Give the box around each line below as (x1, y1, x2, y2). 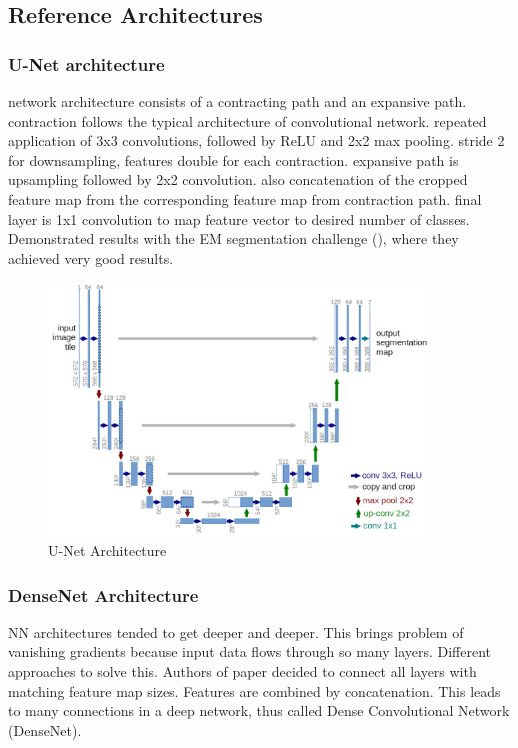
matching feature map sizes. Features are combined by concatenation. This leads (8, 680, 501, 701)
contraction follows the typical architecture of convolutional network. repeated (8, 110, 487, 131)
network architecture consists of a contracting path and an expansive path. (8, 91, 467, 111)
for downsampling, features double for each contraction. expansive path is (8, 149, 459, 170)
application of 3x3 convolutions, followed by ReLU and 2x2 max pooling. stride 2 (8, 130, 505, 151)
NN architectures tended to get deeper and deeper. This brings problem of (8, 621, 464, 642)
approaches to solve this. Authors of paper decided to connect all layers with (8, 661, 477, 682)
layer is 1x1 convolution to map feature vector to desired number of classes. (8, 208, 470, 229)
